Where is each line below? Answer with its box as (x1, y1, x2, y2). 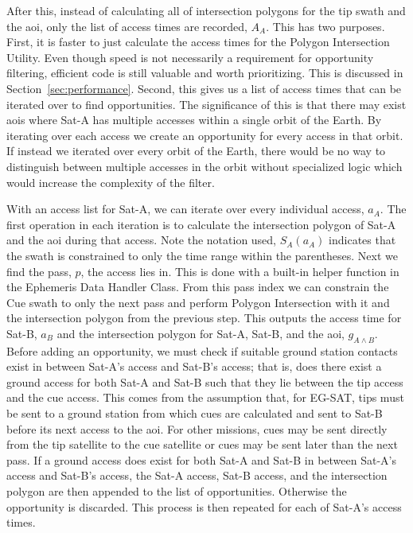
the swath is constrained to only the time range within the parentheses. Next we (6, 247, 399, 263)
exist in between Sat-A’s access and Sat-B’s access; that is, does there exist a (6, 358, 382, 375)
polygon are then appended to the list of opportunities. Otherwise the (6, 483, 347, 500)
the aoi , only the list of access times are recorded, (6, 18, 247, 34)
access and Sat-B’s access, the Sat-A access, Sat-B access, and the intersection (6, 467, 388, 484)
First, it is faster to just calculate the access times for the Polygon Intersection (6, 33, 390, 50)
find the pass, (6, 263, 72, 279)
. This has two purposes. (266, 18, 385, 34)
